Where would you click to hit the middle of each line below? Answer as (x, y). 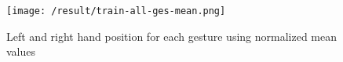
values (21, 51)
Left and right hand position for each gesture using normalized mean (171, 36)
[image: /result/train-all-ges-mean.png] (116, 11)
